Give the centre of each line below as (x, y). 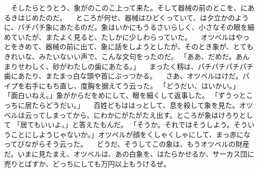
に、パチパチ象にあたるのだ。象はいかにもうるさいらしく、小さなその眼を (126, 27)
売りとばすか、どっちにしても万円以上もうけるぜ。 (87, 163)
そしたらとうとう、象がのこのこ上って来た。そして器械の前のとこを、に (129, 7)
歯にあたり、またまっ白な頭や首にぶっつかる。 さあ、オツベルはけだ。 (123, 76)
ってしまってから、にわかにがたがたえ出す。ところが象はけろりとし (142, 115)
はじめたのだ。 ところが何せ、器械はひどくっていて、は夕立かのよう (133, 17)
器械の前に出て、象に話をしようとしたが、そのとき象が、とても (149, 46)
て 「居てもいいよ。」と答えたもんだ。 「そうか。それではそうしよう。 (119, 125)
